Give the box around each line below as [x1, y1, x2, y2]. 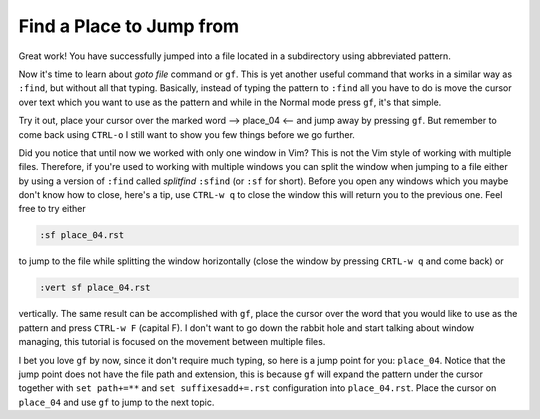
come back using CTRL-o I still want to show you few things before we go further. [18, 128, 355, 140]
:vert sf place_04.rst [39, 282, 151, 294]
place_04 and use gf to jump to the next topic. [18, 396, 215, 408]
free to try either [18, 203, 86, 215]
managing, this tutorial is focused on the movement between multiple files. [18, 336, 326, 348]
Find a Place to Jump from [18, 15, 240, 37]
